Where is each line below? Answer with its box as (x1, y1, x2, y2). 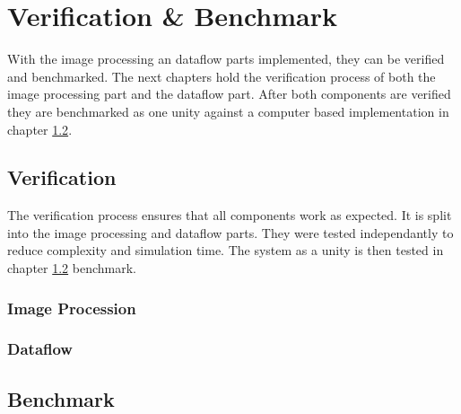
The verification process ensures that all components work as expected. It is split (7, 206, 452, 225)
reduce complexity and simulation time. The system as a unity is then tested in (7, 241, 444, 260)
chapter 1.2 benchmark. (7, 259, 137, 277)
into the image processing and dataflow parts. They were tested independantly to (7, 223, 454, 242)
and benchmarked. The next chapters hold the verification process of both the (7, 66, 436, 85)
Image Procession (7, 296, 136, 319)
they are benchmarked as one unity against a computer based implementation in (7, 101, 449, 120)
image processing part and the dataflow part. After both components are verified (7, 84, 451, 103)
